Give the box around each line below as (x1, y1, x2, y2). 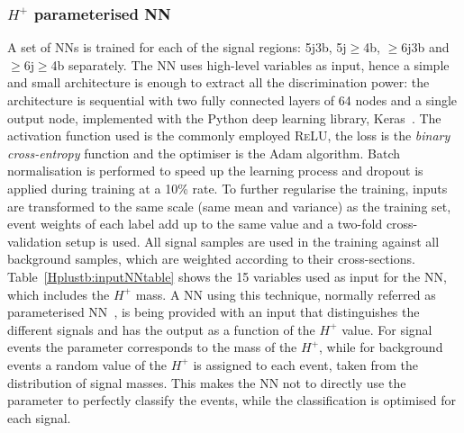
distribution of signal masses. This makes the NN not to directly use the (7, 373, 406, 392)
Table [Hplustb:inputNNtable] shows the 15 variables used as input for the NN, (7, 266, 447, 285)
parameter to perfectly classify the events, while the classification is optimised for (7, 391, 457, 410)
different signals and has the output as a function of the (7, 320, 315, 338)
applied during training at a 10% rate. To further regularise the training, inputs (7, 178, 448, 197)
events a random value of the (7, 355, 168, 374)
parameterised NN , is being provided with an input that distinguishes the (7, 302, 420, 321)
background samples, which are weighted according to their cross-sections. (7, 249, 415, 268)
